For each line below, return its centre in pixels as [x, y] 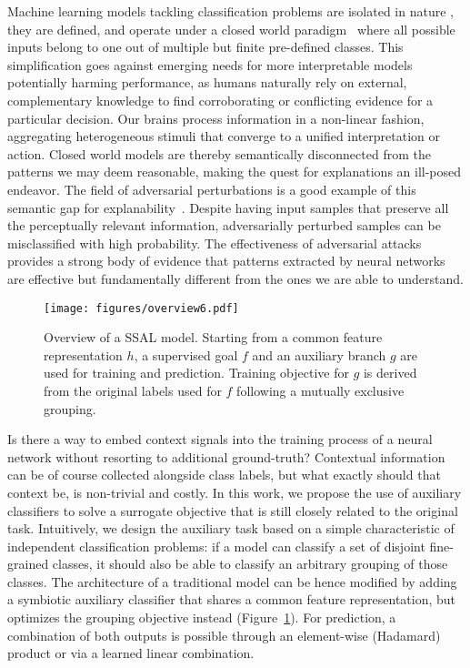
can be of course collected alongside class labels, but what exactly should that [224, 475]
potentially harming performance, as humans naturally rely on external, [207, 82]
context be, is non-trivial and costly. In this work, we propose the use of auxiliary [235, 492]
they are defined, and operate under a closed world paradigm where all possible [231, 29]
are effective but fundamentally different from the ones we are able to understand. [235, 278]
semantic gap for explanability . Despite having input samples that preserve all [228, 207]
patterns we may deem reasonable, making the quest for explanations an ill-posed [235, 172]
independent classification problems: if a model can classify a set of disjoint [216, 546]
